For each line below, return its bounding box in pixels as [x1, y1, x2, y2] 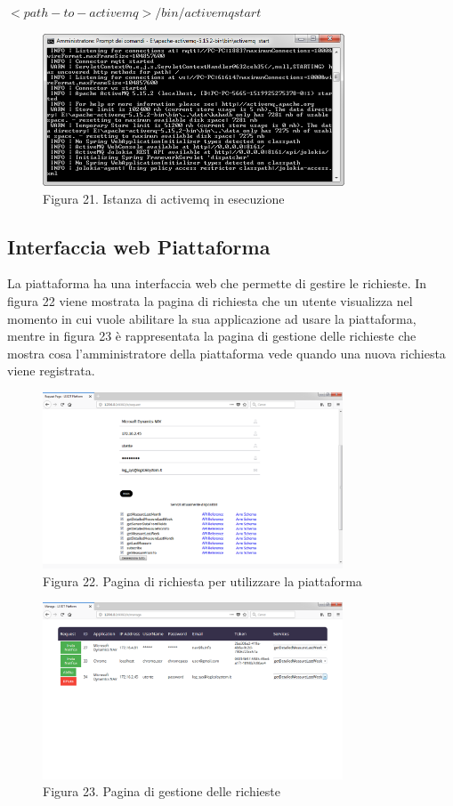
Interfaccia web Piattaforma [7, 232, 271, 260]
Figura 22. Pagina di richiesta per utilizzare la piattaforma [43, 571, 362, 590]
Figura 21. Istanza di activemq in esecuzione [43, 189, 285, 207]
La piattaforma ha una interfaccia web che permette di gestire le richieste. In [7, 274, 427, 293]
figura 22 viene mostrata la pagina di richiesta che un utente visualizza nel [7, 291, 413, 310]
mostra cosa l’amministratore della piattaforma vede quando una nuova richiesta [7, 343, 446, 362]
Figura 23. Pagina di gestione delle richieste [43, 782, 281, 801]
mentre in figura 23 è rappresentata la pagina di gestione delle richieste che [7, 326, 417, 345]
